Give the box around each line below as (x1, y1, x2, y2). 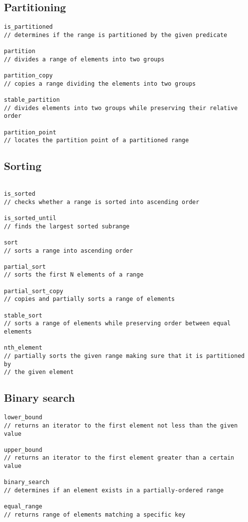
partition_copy (4, 72, 53, 79)
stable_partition (4, 96, 60, 104)
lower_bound (4, 414, 42, 421)
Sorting (4, 158, 42, 173)
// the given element (4, 369, 74, 376)
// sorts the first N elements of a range (4, 271, 144, 279)
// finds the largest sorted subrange (4, 223, 130, 230)
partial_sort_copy (4, 287, 63, 295)
